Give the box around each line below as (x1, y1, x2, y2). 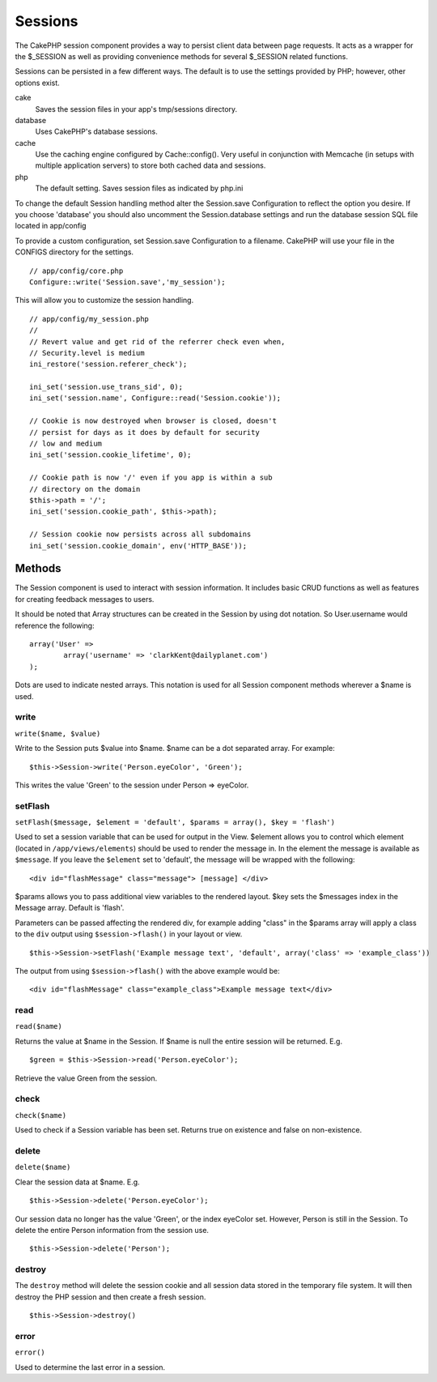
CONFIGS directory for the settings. (15, 247, 134, 257)
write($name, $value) (15, 729, 101, 738)
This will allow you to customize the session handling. (15, 296, 194, 305)
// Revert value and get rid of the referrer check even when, (29, 337, 286, 346)
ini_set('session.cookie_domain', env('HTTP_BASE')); (29, 541, 247, 550)
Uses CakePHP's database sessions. (35, 126, 158, 137)
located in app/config (15, 221, 87, 231)
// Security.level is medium (29, 348, 145, 357)
